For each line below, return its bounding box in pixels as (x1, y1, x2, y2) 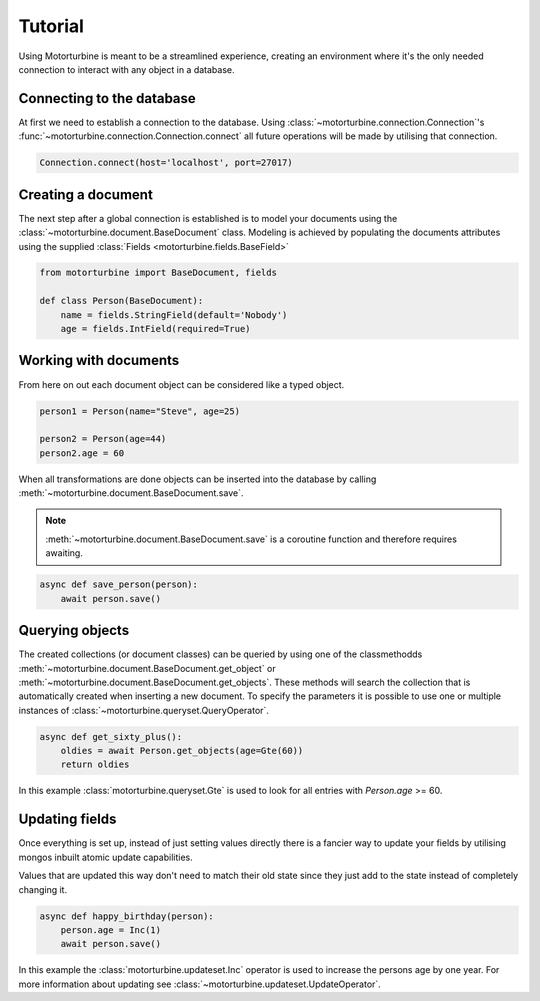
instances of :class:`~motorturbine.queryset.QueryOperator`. (18, 704, 270, 716)
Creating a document (18, 186, 154, 203)
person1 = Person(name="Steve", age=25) (39, 405, 240, 417)
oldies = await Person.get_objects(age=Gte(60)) (60, 745, 304, 757)
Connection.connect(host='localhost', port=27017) (39, 157, 294, 169)
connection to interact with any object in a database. (18, 63, 235, 75)
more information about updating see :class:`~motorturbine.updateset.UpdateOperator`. (18, 978, 382, 990)
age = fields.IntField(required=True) (60, 323, 251, 335)
